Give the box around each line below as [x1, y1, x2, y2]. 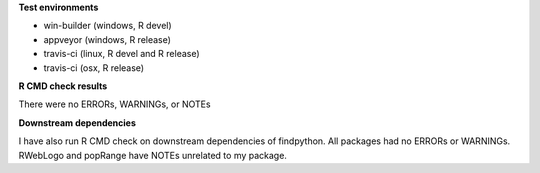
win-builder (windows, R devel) [43, 20, 172, 32]
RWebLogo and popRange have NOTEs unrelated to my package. [18, 149, 287, 161]
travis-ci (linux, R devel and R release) [43, 48, 200, 60]
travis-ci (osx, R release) [43, 61, 145, 74]
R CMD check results [18, 80, 108, 92]
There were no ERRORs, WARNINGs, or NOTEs [18, 98, 211, 110]
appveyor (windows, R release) [43, 33, 172, 45]
